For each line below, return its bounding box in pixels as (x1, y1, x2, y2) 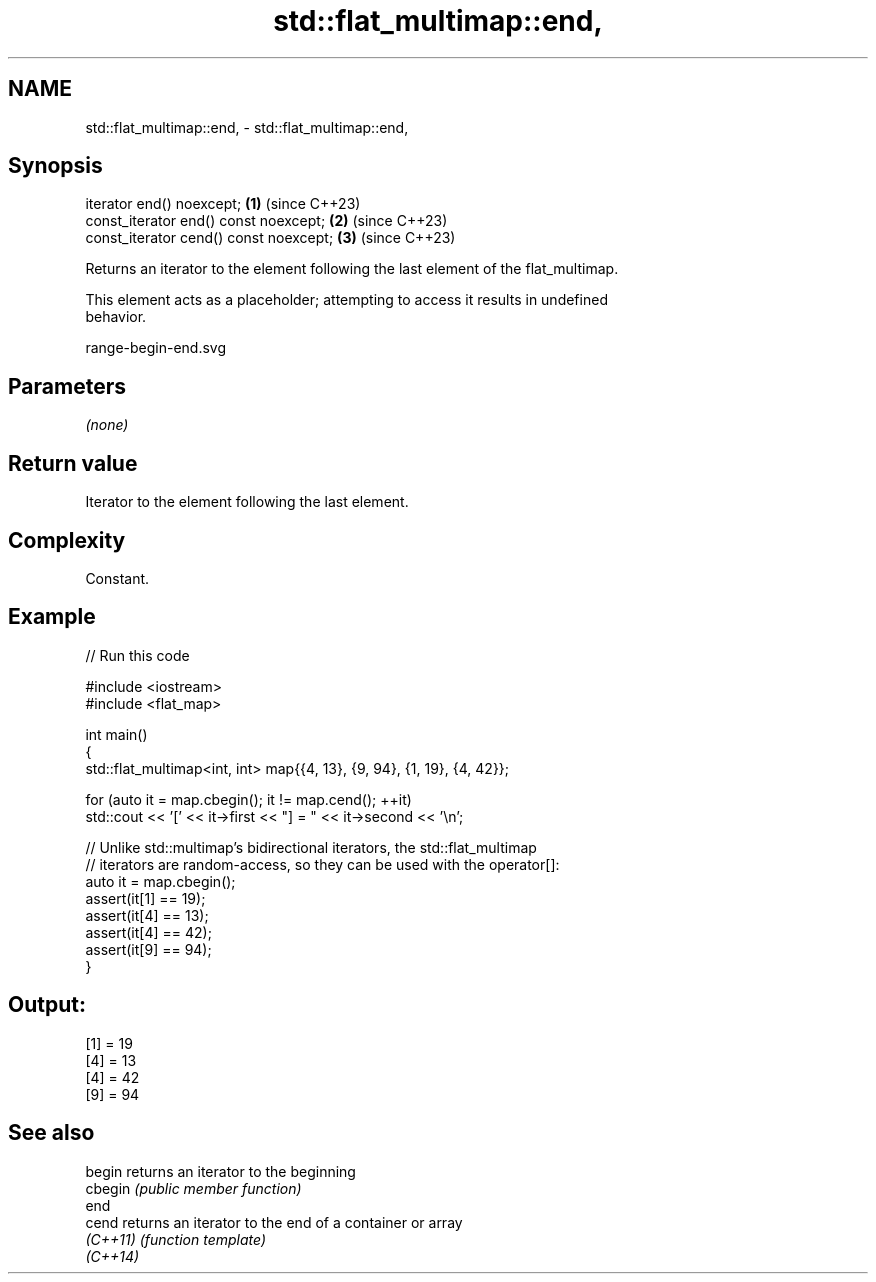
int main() (85, 725, 148, 743)
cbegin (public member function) (85, 1179, 302, 1197)
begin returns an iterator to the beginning (85, 1162, 356, 1180)
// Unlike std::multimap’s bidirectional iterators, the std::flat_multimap (85, 838, 537, 856)
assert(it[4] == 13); (85, 906, 209, 924)
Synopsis (8, 153, 103, 179)
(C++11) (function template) (85, 1230, 267, 1248)
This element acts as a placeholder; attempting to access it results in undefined (85, 291, 608, 309)
